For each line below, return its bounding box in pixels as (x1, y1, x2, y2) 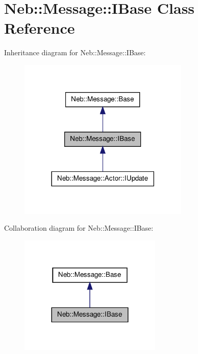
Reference (4, 17, 75, 38)
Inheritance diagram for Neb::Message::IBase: (4, 47, 146, 58)
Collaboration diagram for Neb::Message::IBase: (4, 223, 154, 233)
